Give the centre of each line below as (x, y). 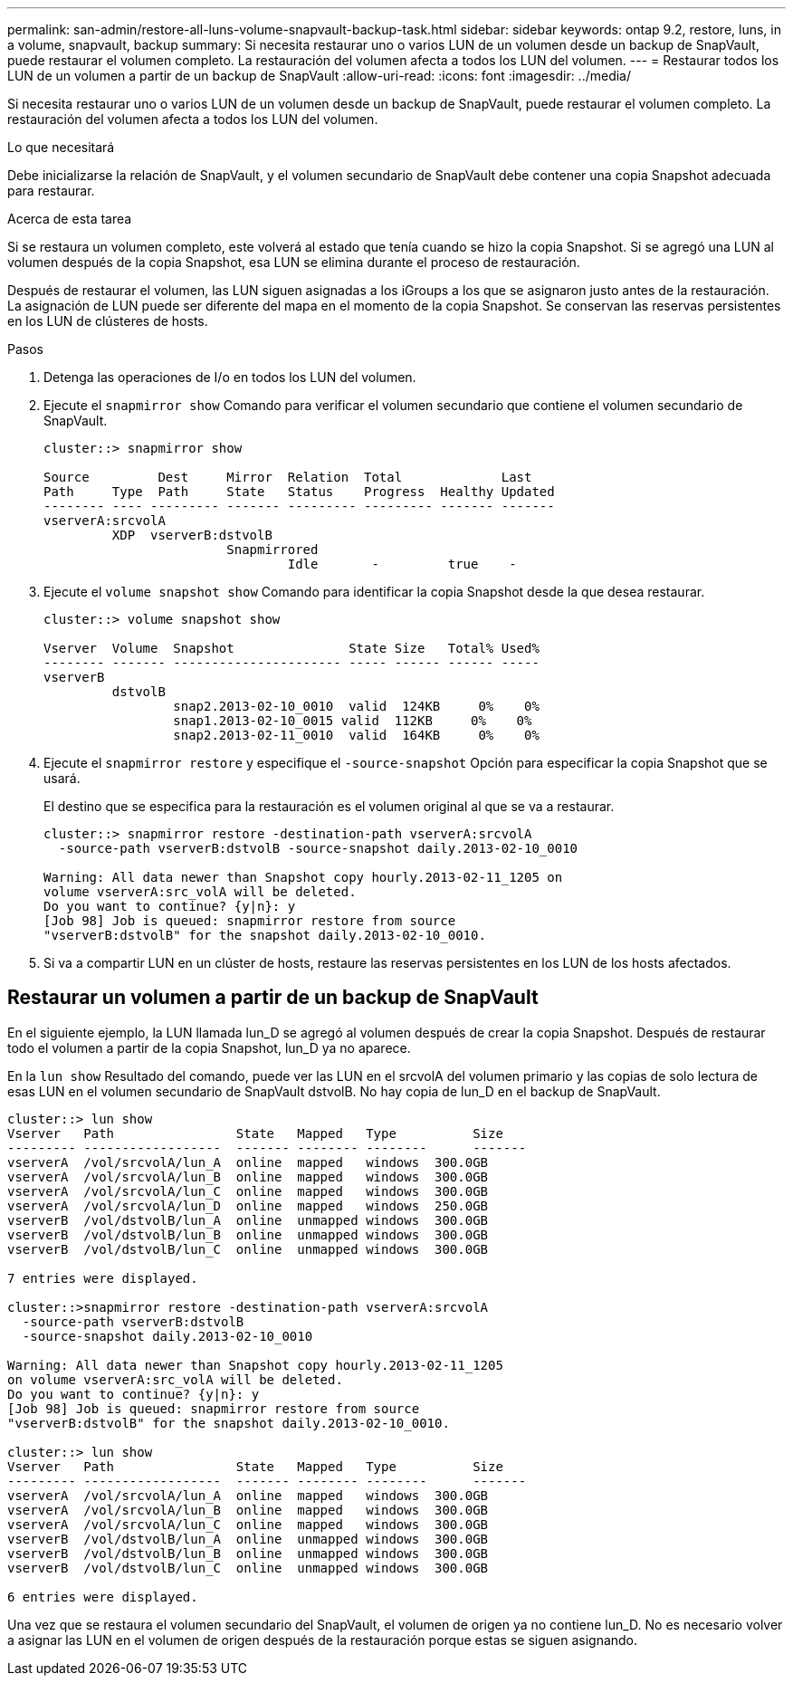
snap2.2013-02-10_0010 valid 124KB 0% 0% (356, 706)
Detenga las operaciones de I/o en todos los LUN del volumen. (230, 377)
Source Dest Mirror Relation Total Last (288, 477)
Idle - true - (402, 564)
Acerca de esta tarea (70, 219)
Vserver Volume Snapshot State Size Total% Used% (291, 648)
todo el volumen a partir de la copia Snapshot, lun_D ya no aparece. (209, 1047)
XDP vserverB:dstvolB (192, 535)
